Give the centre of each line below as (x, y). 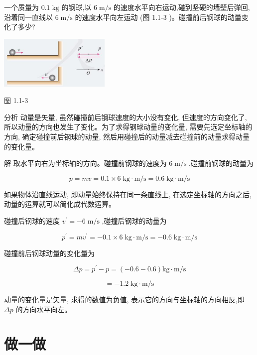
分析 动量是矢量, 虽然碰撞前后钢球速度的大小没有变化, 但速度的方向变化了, (126, 117)
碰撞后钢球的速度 (32, 220)
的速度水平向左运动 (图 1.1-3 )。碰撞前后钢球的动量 (158, 17)
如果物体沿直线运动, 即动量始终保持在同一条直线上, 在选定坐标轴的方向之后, (128, 194)
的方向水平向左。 (44, 309)
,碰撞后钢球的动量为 (134, 220)
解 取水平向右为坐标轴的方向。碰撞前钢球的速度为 (85, 163)
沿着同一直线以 (28, 17)
